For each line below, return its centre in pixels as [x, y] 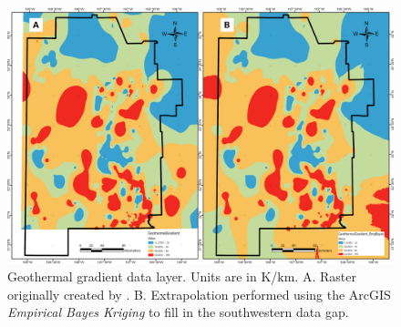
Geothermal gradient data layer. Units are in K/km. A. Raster [182, 276]
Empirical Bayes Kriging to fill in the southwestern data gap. [178, 312]
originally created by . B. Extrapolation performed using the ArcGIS [199, 294]
